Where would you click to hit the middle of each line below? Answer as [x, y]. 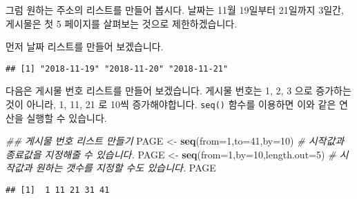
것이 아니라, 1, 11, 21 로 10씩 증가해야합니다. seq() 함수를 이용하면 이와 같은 [171, 104]
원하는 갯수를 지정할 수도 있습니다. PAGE [126, 168]
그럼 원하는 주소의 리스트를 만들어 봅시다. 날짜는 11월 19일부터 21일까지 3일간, [175, 10]
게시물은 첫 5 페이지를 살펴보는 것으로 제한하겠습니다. [122, 23]
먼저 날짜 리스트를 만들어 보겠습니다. [85, 46]
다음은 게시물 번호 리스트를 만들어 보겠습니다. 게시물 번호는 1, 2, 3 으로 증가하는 [178, 91]
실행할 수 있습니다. [67, 117]
